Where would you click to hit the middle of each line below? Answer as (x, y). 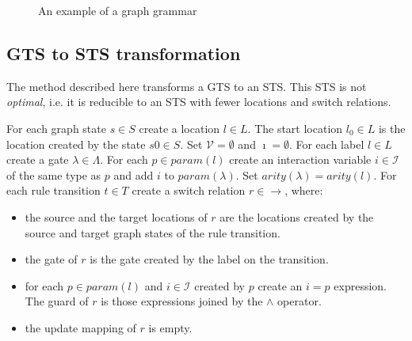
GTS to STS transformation (124, 53)
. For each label (326, 144)
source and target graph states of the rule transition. (153, 232)
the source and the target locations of (116, 216)
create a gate (38, 159)
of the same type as (54, 174)
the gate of (51, 259)
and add (134, 174)
